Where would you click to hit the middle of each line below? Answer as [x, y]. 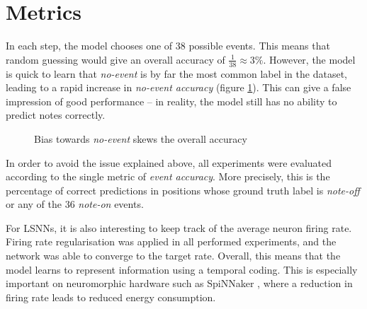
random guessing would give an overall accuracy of [115, 59]
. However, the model [309, 59]
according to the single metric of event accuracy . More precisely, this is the [168, 176]
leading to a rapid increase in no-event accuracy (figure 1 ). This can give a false [179, 87]
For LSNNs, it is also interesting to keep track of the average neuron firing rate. [179, 227]
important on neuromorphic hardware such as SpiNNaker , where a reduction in [179, 283]
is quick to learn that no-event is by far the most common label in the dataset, [176, 73]
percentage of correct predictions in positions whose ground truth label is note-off [183, 190]
